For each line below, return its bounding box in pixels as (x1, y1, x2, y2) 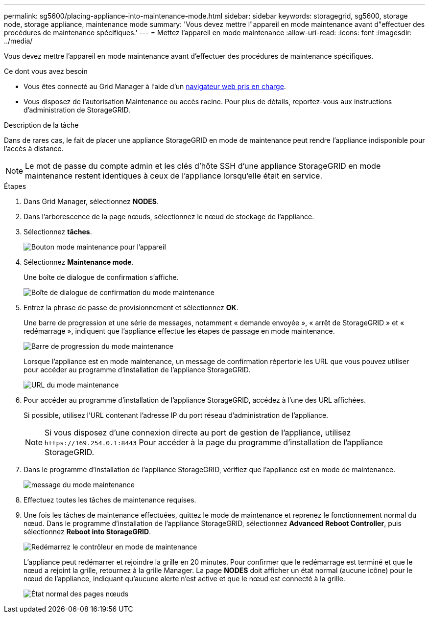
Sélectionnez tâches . (24, 228, 92, 236)
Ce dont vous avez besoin (4, 67, 88, 75)
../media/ (4, 37, 33, 45)
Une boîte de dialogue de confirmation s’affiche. (24, 273, 179, 281)
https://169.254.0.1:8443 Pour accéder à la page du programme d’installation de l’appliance (45, 437, 383, 447)
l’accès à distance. (4, 144, 64, 153)
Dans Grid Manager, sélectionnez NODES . (24, 197, 159, 206)
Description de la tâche (4, 121, 79, 129)
